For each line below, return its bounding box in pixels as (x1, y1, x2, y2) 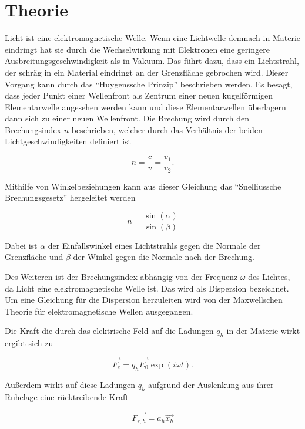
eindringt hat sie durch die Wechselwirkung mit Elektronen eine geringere (5, 43, 270, 55)
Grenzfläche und (5, 251, 63, 263)
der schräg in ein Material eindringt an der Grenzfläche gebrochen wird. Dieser (5, 66, 289, 78)
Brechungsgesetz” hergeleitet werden (5, 191, 136, 204)
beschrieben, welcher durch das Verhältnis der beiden (71, 123, 263, 136)
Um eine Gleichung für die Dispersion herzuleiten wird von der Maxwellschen (5, 293, 283, 306)
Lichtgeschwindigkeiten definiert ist (5, 135, 132, 147)
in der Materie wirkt (226, 325, 300, 337)
